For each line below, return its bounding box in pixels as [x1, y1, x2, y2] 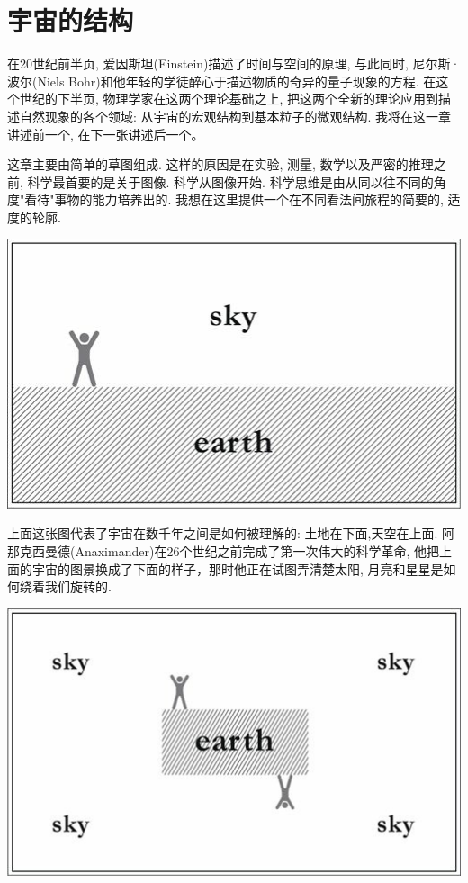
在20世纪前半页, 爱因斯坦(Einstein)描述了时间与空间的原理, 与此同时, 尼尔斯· [7, 54, 461, 73]
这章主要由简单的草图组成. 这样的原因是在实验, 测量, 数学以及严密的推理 [7, 155, 434, 174]
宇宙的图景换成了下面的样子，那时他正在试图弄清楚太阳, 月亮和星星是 [31, 559, 444, 578]
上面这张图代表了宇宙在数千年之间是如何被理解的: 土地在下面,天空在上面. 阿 [7, 524, 454, 543]
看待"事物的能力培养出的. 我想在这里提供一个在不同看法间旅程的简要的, [24, 190, 444, 209]
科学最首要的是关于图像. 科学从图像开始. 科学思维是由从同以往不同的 [27, 172, 434, 191]
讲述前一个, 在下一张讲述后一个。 [7, 124, 204, 143]
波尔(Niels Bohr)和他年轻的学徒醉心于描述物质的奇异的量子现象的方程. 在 [7, 71, 436, 90]
